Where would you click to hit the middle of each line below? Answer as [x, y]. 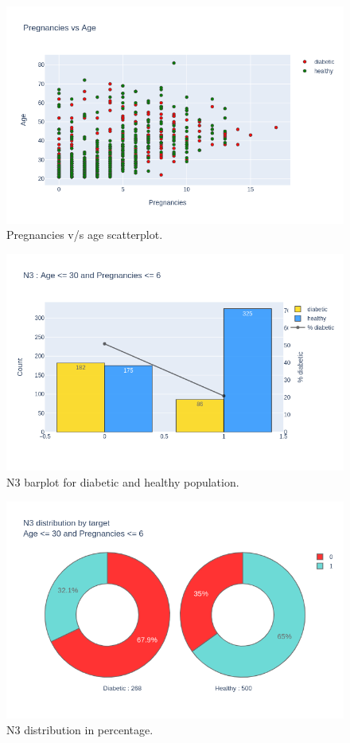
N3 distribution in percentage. [80, 729]
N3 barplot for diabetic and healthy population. [123, 481]
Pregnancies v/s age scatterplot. [85, 235]
